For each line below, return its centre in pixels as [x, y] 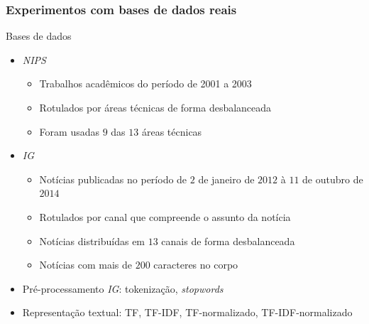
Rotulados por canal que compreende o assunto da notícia [165, 216]
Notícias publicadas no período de [113, 179]
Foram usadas [69, 131]
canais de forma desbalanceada [228, 241]
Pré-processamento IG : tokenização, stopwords [123, 288]
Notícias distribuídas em [92, 241]
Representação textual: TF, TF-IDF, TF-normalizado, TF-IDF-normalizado [187, 312]
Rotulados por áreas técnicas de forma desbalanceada [155, 107]
